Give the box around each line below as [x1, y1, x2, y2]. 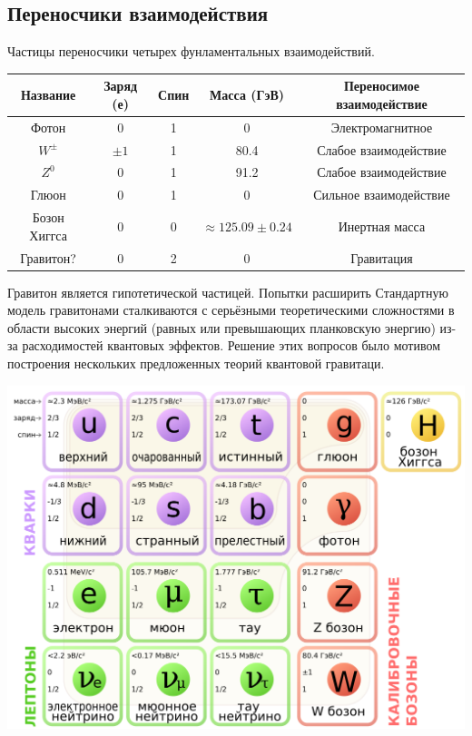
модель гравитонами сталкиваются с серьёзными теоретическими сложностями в [7, 300, 455, 319]
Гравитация [350, 248, 413, 267]
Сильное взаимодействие [313, 185, 450, 204]
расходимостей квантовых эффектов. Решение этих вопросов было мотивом [22, 336, 441, 355]
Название [20, 85, 76, 104]
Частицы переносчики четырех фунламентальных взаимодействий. [7, 42, 375, 61]
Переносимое [343, 76, 419, 95]
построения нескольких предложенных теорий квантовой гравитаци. [7, 354, 385, 373]
